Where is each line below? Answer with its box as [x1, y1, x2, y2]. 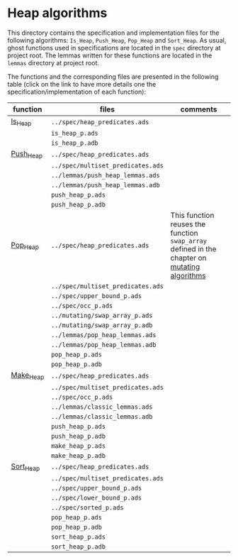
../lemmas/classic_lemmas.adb [50, 412, 153, 420]
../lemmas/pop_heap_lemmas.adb [50, 341, 157, 349]
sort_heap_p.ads [50, 532, 106, 541]
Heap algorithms [7, 5, 108, 21]
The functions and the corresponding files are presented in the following [7, 72, 219, 81]
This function [170, 211, 215, 221]
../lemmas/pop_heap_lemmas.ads [50, 331, 157, 339]
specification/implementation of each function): [7, 87, 147, 96]
